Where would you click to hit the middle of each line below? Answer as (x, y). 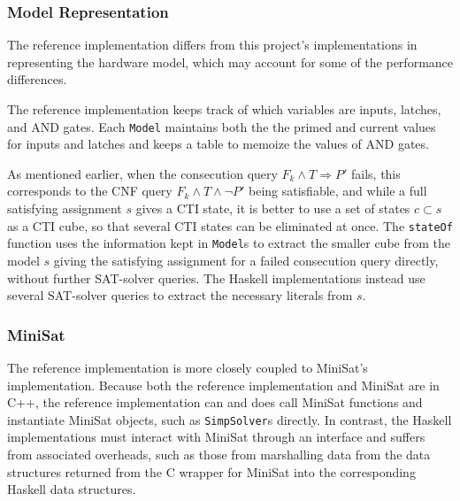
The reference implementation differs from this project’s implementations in (212, 45)
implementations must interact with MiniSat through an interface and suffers (216, 437)
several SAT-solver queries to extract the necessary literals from (180, 295)
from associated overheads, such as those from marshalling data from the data (219, 454)
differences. (37, 79)
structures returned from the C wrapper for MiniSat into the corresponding (211, 471)
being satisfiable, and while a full (338, 191)
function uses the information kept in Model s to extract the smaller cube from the (229, 243)
